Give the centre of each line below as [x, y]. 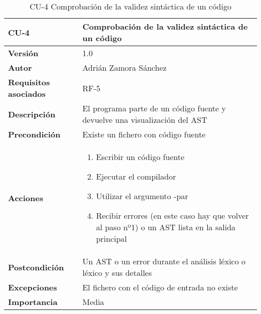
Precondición [34, 134]
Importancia [33, 302]
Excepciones [33, 287]
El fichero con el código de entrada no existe [160, 287]
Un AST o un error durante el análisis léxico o [164, 261]
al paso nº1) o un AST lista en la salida [166, 227]
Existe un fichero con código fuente [144, 134]
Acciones [26, 198]
